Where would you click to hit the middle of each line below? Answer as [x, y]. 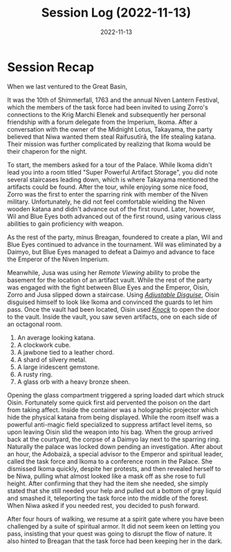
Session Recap [51, 67]
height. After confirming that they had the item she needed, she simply [108, 483]
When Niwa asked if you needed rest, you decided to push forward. [103, 505]
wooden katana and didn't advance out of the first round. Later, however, [111, 208]
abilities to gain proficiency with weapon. [66, 224]
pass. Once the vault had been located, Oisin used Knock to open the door [113, 309]
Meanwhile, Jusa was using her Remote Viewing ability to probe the [104, 272]
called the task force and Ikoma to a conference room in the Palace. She [110, 461]
